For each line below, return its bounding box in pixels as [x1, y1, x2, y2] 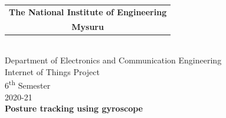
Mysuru [71, 20, 104, 32]
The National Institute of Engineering [9, 5, 167, 18]
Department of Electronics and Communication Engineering [5, 54, 222, 66]
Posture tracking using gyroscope [5, 102, 143, 114]
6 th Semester [5, 77, 51, 92]
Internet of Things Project [5, 65, 100, 77]
